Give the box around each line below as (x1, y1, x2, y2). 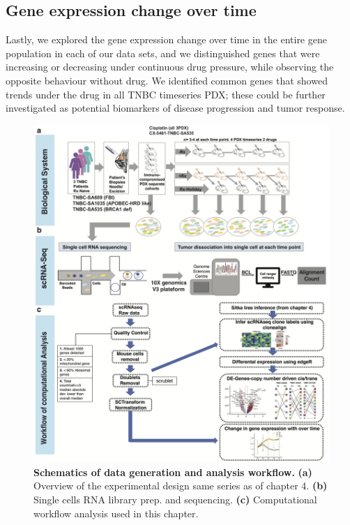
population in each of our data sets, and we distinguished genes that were (6, 45, 320, 60)
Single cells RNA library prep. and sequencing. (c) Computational (33, 492, 317, 507)
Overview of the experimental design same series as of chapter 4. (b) (33, 478, 328, 493)
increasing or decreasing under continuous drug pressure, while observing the (6, 59, 334, 74)
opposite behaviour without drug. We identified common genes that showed (6, 73, 328, 87)
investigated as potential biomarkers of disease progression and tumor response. (6, 101, 345, 115)
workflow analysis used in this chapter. (33, 505, 199, 520)
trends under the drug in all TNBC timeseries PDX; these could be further (6, 87, 326, 101)
